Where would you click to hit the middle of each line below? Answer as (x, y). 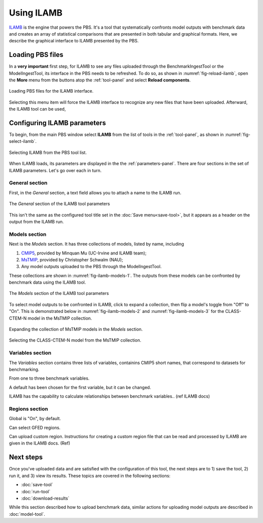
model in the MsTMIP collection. (60, 318)
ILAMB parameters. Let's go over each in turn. (55, 170)
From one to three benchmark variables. (49, 378)
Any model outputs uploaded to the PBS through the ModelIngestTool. (91, 267)
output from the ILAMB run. (37, 221)
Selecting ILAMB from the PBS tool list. (48, 152)
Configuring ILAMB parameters (57, 123)
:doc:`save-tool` (37, 484)
